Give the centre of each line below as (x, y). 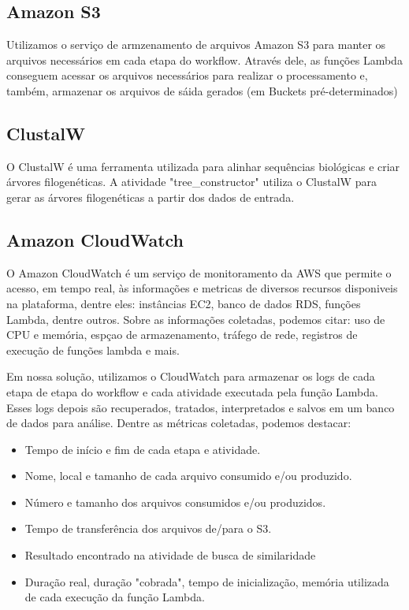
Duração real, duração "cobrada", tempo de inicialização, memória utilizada (207, 581)
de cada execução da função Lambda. (115, 597)
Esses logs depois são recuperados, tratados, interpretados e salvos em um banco (201, 407)
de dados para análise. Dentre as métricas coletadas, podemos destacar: (179, 423)
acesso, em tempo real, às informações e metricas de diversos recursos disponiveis (202, 288)
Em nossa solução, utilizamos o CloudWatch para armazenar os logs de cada (191, 376)
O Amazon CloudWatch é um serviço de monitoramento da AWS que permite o (199, 272)
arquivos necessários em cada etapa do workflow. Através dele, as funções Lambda (204, 60)
